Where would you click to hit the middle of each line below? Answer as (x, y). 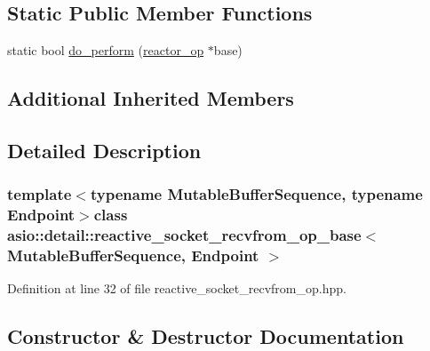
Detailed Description (104, 150)
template (40, 194)
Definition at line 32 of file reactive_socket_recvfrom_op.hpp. (177, 288)
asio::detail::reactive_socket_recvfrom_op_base (184, 235)
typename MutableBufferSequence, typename (256, 194)
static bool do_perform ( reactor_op (106, 50)
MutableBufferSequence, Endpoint (133, 255)
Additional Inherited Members (151, 98)
